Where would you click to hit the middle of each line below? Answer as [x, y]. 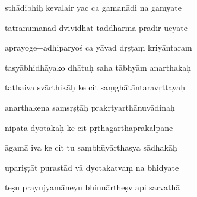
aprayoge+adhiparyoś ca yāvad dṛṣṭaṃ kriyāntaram [99, 47]
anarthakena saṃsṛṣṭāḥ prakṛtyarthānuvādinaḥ [90, 107]
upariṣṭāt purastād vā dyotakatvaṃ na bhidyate [92, 167]
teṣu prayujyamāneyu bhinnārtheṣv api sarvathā [93, 187]
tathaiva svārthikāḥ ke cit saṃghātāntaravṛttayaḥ [95, 87]
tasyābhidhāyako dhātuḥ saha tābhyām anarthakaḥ [98, 67]
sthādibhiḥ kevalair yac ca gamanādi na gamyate [93, 7]
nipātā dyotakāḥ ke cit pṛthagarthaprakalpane [89, 127]
